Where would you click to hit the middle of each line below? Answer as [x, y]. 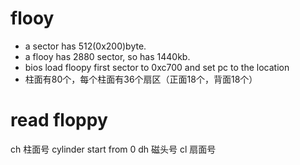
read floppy [59, 120]
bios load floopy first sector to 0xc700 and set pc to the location [157, 67]
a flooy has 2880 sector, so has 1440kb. [107, 56]
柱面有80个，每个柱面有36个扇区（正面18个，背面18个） [141, 79]
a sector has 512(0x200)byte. [85, 46]
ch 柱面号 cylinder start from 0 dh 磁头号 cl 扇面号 [113, 149]
